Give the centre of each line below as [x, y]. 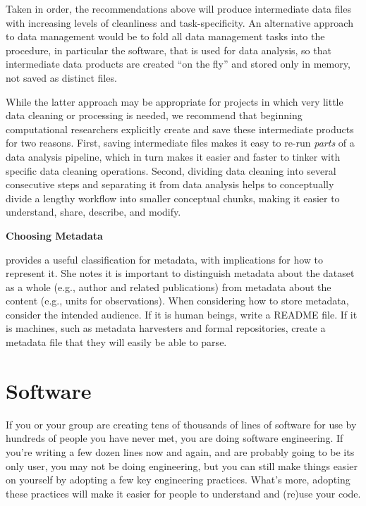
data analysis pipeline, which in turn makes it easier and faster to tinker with [173, 156]
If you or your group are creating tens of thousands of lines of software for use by [181, 424]
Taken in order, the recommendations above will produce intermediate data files [178, 8]
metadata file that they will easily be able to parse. [116, 342]
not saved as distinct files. [61, 77]
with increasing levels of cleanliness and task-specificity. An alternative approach [179, 22]
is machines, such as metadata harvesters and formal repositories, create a [166, 328]
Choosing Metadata [54, 235]
